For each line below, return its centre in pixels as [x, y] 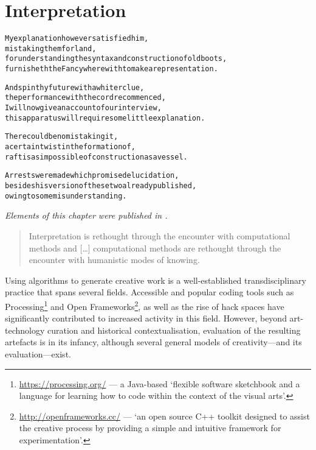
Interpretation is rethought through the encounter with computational [160, 235]
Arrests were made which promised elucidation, [92, 176]
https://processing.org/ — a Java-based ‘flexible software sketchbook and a [160, 383]
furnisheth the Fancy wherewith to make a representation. [112, 69]
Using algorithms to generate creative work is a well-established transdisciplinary [156, 280]
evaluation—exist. [38, 353]
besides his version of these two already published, [101, 186]
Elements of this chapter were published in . [86, 215]
